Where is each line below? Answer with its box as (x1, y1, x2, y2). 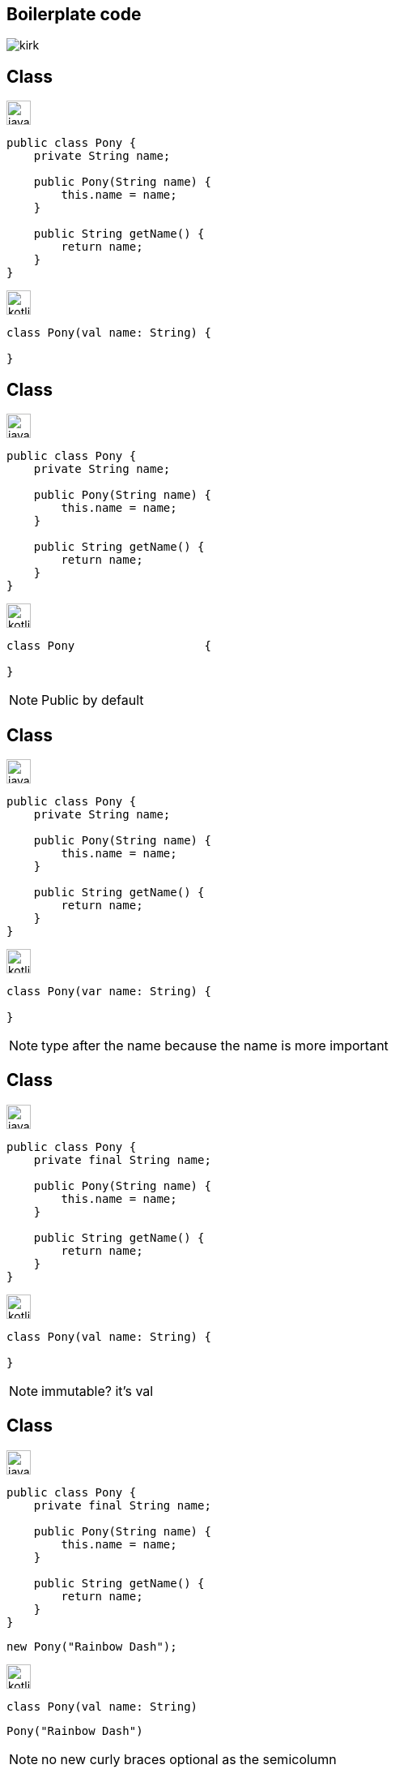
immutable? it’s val (41, 1382, 154, 1399)
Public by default (41, 692, 144, 709)
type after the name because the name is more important (41, 1037, 389, 1054)
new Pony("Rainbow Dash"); (6, 1639, 177, 1653)
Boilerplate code (6, 4, 142, 24)
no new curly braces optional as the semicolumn (41, 1750, 337, 1767)
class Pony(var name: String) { (6, 984, 211, 998)
